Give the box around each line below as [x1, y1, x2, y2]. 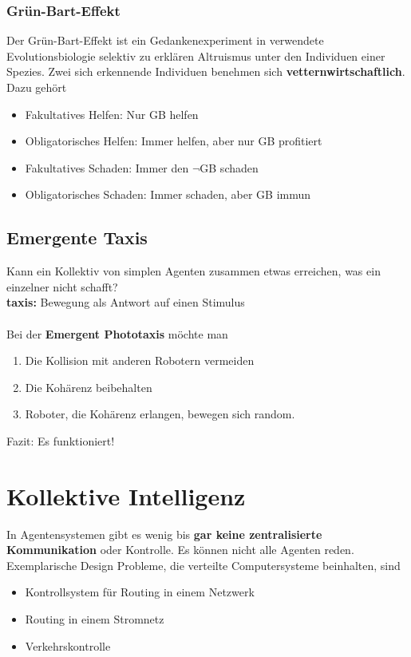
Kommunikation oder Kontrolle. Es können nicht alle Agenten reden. [6, 541, 354, 558]
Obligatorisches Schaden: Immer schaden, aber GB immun [25, 186, 311, 203]
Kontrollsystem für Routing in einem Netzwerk [25, 584, 255, 600]
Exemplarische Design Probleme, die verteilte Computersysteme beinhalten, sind [6, 556, 401, 573]
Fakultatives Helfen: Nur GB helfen [25, 105, 199, 122]
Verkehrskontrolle [25, 637, 111, 654]
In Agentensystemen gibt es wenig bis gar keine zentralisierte [6, 525, 322, 542]
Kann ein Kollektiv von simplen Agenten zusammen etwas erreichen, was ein [6, 263, 381, 279]
